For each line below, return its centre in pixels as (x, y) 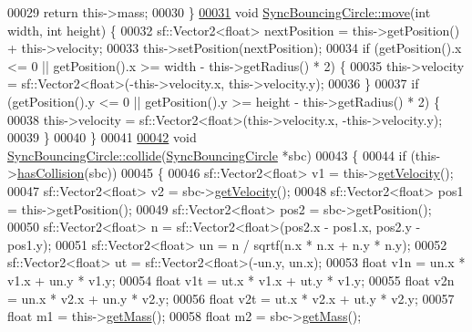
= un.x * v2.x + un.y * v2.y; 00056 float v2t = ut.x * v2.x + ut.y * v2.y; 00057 (231, 298)
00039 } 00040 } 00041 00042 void (102, 137)
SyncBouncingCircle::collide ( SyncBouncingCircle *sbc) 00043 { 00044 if (207, 155)
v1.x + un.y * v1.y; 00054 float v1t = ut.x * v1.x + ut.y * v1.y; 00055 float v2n (231, 280)
